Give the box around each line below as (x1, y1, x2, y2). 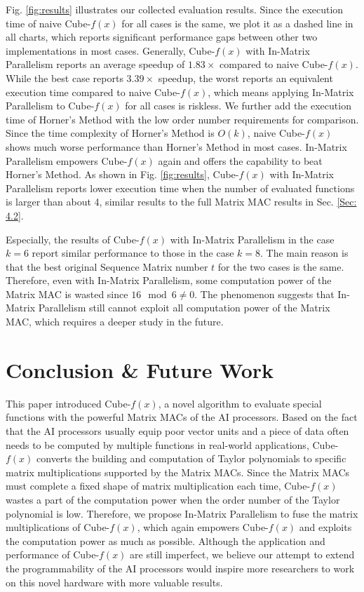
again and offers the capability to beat (158, 153, 323, 168)
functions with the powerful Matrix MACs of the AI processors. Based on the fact (6, 410, 358, 424)
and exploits (299, 520, 352, 534)
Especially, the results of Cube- (6, 231, 140, 246)
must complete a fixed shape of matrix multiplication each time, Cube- (6, 478, 311, 493)
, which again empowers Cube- (137, 520, 269, 534)
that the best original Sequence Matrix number (6, 259, 208, 274)
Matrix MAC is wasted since (6, 286, 128, 301)
